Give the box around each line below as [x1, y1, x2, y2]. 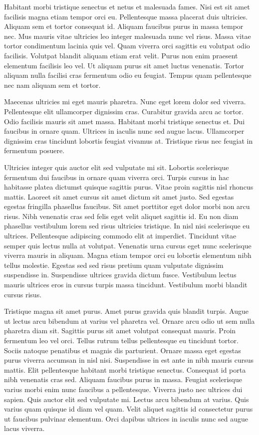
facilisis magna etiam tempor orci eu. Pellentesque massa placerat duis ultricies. [4, 11, 248, 21]
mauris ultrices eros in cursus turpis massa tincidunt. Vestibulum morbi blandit [4, 279, 248, 290]
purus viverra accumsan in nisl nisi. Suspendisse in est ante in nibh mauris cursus [4, 355, 254, 365]
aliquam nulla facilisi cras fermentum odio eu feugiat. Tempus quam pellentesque [4, 70, 252, 80]
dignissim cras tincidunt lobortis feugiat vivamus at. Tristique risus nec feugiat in [4, 135, 253, 146]
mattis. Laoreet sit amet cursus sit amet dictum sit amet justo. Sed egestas [4, 191, 234, 202]
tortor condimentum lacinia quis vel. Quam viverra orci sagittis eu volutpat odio [4, 40, 250, 51]
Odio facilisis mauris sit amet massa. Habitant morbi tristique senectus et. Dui [4, 116, 245, 126]
